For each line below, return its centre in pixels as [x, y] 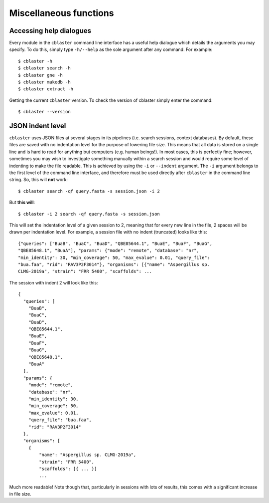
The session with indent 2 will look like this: [54, 282]
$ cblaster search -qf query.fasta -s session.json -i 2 [89, 191]
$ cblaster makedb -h [44, 82]
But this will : [22, 203]
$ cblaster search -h [44, 68]
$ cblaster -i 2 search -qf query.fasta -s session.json [89, 214]
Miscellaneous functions [62, 13]
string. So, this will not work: [39, 180]
